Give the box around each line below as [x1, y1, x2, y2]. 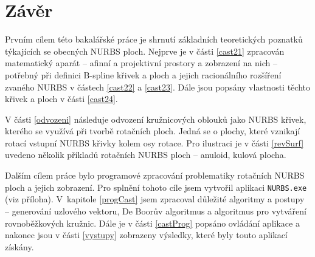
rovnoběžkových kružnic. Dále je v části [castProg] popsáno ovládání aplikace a [5, 216, 300, 229]
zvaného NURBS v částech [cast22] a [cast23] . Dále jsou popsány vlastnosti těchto [5, 80, 310, 93]
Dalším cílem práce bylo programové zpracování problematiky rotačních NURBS [5, 169, 305, 182]
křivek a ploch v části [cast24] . [5, 92, 118, 105]
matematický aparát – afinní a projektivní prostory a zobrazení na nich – [5, 57, 277, 69]
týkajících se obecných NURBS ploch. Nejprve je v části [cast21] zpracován [5, 44, 285, 57]
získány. [5, 240, 34, 253]
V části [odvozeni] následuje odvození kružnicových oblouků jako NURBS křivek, [5, 112, 306, 125]
